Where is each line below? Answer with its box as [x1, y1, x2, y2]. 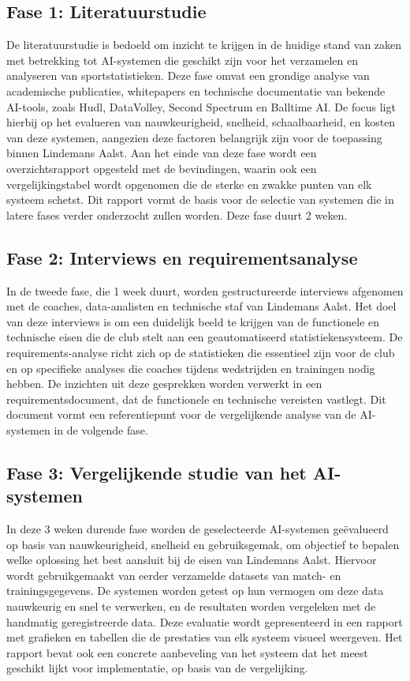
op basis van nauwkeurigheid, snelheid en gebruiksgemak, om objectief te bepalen [6, 536, 400, 552]
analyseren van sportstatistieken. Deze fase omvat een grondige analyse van [6, 67, 370, 84]
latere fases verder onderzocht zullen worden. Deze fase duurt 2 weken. [6, 206, 348, 223]
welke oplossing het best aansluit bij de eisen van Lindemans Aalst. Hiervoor [6, 551, 377, 568]
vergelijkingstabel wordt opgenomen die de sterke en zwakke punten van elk [6, 175, 372, 192]
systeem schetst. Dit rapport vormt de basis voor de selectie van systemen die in [6, 191, 394, 208]
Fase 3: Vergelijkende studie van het [6, 460, 307, 484]
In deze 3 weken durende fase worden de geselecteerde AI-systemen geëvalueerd [6, 521, 389, 537]
